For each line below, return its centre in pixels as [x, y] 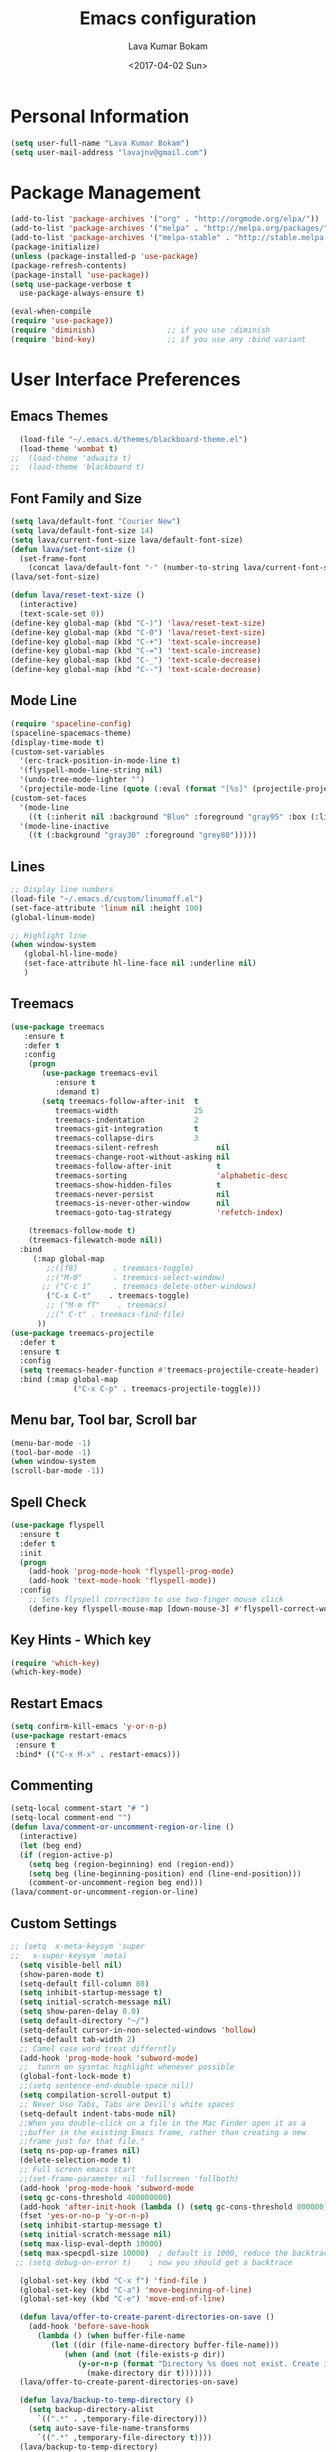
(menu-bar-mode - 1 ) [51, 1443]
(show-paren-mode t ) [62, 1974]
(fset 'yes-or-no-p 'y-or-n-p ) [84, 2216]
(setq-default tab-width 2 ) [78, 2039]
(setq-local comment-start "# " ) [80, 1808]
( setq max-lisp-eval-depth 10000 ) [91, 2244]
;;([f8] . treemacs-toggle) [120, 1268]
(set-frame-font [53, 558]
